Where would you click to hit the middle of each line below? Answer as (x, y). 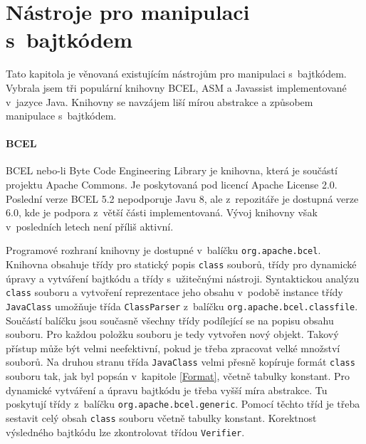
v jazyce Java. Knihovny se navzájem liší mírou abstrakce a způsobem (160, 101)
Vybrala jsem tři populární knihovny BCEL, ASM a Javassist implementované (176, 87)
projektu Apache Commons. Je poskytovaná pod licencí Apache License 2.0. (172, 185)
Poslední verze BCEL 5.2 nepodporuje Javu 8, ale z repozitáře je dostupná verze (182, 198)
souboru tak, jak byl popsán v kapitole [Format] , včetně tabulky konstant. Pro (178, 376)
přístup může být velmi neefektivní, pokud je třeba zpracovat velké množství (173, 348)
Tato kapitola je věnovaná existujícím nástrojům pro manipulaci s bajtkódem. (176, 74)
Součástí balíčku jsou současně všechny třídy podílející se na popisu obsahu (170, 320)
